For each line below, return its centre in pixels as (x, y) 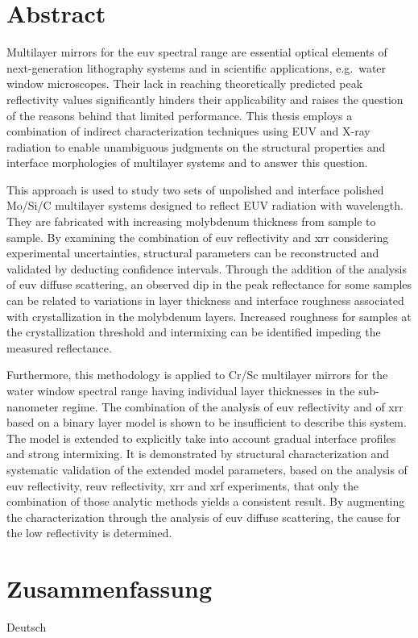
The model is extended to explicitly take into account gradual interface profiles (201, 438)
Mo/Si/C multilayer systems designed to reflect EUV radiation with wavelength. (205, 205)
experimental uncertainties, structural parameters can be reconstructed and (193, 253)
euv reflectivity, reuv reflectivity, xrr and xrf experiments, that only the (183, 485)
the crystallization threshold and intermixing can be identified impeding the (194, 332)
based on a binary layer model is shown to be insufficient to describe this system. (207, 422)
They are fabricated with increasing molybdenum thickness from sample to (191, 221)
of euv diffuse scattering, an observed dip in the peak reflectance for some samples (209, 284)
